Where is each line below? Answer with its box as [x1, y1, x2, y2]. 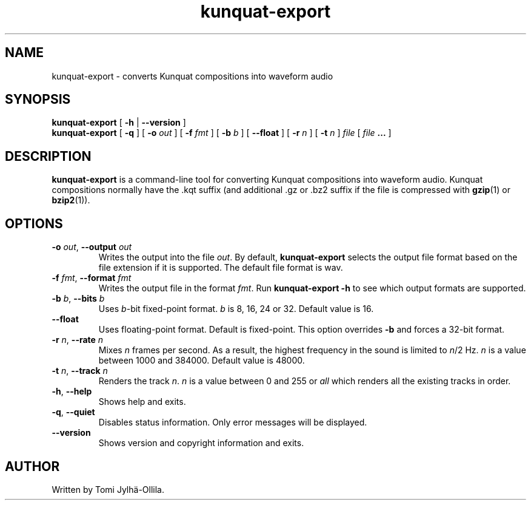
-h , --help [52, 386, 92, 397]
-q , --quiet [52, 407, 95, 418]
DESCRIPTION [5, 148, 92, 164]
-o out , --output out [52, 242, 132, 252]
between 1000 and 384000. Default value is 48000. [98, 355, 305, 366]
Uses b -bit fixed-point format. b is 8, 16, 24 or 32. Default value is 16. [98, 303, 374, 314]
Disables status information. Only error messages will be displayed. [98, 417, 367, 428]
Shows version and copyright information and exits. [98, 438, 304, 449]
